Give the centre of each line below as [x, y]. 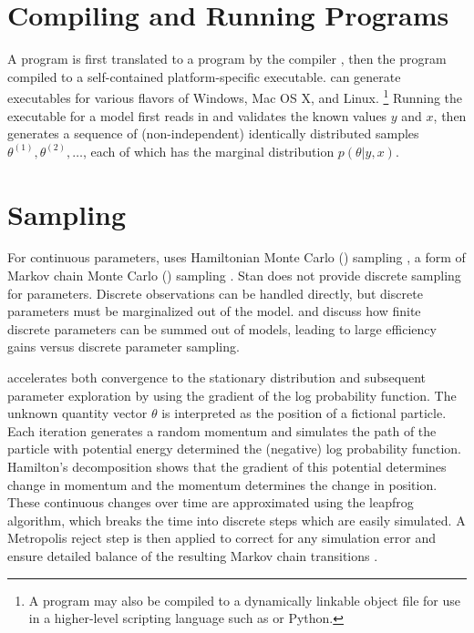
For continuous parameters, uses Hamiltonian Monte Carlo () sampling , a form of [237, 257]
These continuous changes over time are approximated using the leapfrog [211, 502]
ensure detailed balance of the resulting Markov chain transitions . [193, 555]
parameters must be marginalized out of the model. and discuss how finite [214, 311]
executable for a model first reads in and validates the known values [197, 115]
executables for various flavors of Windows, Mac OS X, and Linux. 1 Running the [235, 96]
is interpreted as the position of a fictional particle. [304, 413]
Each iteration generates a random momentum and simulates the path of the [222, 430]
